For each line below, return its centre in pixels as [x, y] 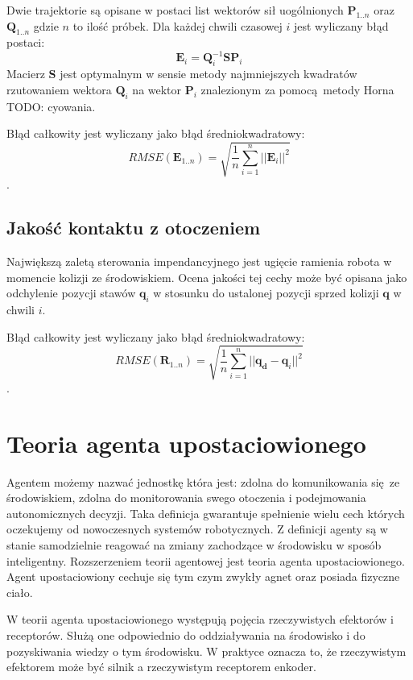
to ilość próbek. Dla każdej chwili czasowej [178, 25]
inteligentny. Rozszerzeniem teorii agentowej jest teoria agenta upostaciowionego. [206, 560]
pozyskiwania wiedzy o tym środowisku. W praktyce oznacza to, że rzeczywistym [206, 651]
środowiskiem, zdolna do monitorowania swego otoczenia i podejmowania [186, 498]
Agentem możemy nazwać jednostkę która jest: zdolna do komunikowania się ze [203, 481]
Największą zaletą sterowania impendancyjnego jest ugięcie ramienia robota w [199, 261]
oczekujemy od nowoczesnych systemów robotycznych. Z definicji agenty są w [197, 529]
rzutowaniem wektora [59, 89]
